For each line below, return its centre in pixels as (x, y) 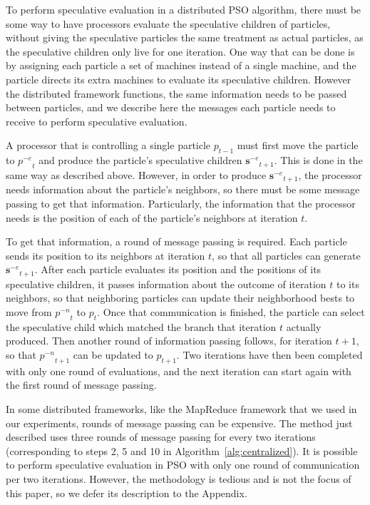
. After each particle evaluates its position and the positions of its (178, 269)
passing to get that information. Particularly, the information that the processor (181, 203)
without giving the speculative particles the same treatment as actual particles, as (185, 37)
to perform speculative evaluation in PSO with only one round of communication (183, 465)
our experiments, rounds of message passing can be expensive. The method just (179, 423)
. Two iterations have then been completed (269, 354)
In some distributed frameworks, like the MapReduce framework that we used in (181, 408)
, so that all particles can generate (286, 255)
